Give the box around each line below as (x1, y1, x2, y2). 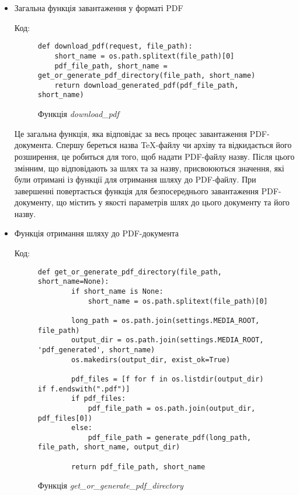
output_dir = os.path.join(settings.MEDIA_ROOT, (71, 336, 264, 345)
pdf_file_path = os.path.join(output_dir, (88, 404, 256, 412)
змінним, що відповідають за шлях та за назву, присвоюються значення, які (14, 161, 284, 174)
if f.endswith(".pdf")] (37, 384, 130, 393)
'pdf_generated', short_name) (37, 345, 155, 354)
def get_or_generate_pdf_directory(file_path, (37, 267, 222, 276)
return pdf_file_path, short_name (71, 462, 206, 471)
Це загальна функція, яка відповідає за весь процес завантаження (14, 127, 247, 139)
